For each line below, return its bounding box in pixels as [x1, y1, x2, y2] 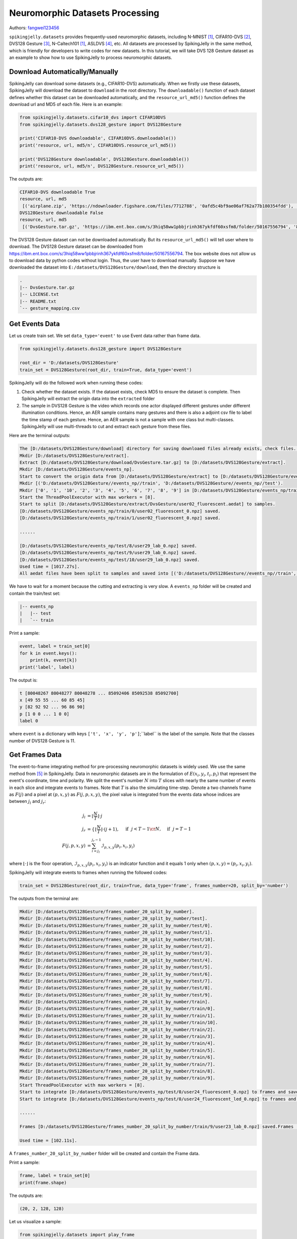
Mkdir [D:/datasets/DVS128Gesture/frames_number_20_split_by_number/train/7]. [19, 1061, 215, 1067]
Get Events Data [9, 320, 60, 328]
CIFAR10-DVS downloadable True [19, 189, 96, 195]
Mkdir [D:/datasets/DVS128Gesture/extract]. [19, 452, 130, 458]
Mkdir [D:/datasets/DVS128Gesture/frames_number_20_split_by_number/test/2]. [19, 943, 213, 949]
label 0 [19, 718, 38, 724]
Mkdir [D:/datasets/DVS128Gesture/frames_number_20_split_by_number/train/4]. [19, 1041, 215, 1046]
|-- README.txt [19, 298, 56, 304]
